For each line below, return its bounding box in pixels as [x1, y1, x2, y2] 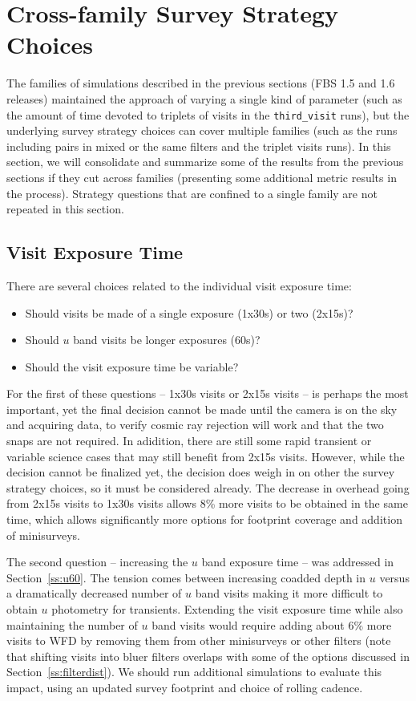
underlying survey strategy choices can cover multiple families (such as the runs [6, 122, 398, 139]
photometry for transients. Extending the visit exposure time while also [51, 601, 403, 618]
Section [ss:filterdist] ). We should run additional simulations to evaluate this [6, 663, 382, 680]
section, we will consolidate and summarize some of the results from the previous [6, 153, 404, 170]
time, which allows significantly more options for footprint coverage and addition [6, 511, 402, 528]
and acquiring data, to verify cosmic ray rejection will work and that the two [6, 416, 384, 433]
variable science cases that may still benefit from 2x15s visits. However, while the [6, 448, 405, 464]
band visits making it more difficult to [195, 585, 383, 602]
